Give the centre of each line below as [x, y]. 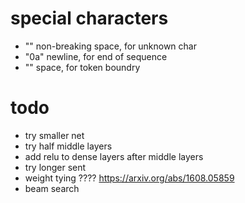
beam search [52, 188]
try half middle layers [68, 146]
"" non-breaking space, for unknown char [110, 46]
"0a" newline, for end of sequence [96, 56]
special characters [89, 18]
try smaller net [54, 135]
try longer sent [55, 167]
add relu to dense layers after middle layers [114, 156]
